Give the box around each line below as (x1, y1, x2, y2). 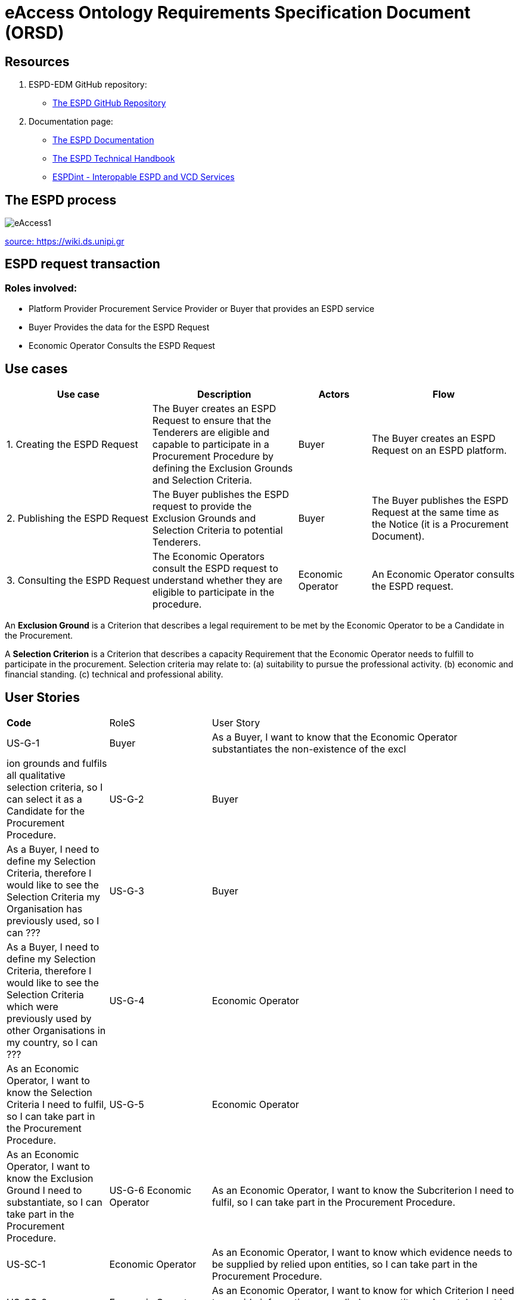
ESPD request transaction (5, 256, 160, 272)
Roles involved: (5, 281, 77, 294)
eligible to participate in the (152, 586, 275, 599)
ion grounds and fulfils (7, 757, 107, 769)
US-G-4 (109, 994, 145, 1007)
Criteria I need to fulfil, (7, 1098, 107, 1110)
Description (197, 388, 251, 401)
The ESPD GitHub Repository (52, 98, 166, 109)
